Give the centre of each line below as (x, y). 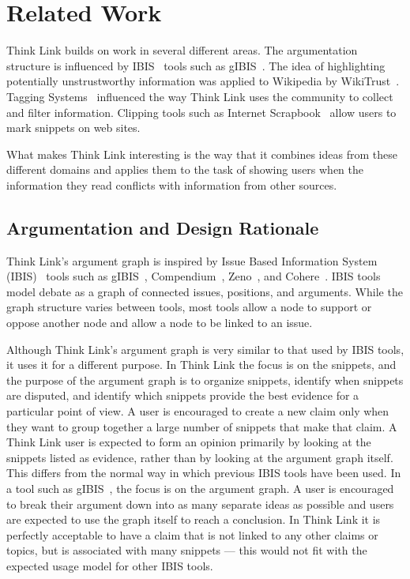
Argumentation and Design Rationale (163, 227)
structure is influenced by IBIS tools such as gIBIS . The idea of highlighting (196, 65)
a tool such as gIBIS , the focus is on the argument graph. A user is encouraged (200, 488)
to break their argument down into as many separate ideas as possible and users (200, 504)
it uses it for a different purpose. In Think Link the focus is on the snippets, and (201, 365)
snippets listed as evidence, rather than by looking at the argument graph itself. (200, 457)
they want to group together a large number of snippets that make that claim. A (202, 426)
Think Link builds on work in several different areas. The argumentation (182, 50)
